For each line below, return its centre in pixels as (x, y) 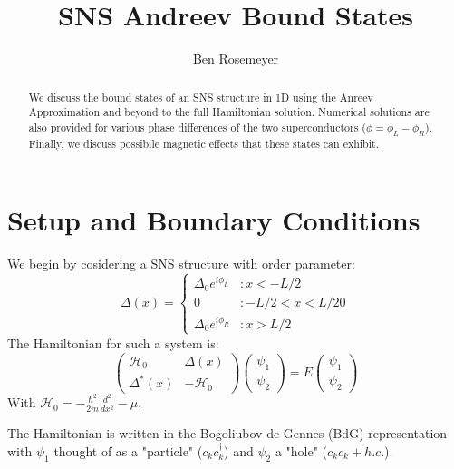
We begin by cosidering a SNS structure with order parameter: (181, 263)
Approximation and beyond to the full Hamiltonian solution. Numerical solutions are (229, 112)
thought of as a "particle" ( (128, 450)
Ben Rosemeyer (236, 59)
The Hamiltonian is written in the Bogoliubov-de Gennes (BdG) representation (227, 433)
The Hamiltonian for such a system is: (113, 342)
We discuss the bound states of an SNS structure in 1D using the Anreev (201, 97)
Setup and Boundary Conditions (214, 219)
